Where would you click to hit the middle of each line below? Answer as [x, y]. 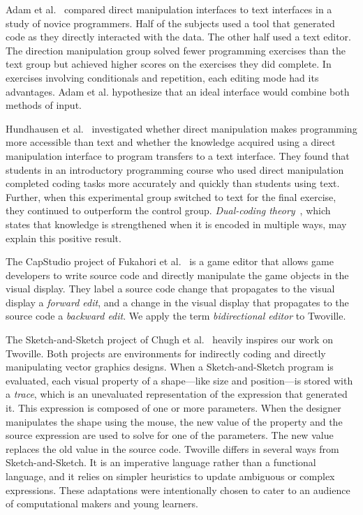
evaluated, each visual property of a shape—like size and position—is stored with [179, 380]
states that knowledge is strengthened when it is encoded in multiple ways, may [176, 224]
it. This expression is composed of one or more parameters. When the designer [173, 408]
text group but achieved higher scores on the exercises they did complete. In [169, 64]
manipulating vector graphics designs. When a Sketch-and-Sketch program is [170, 367]
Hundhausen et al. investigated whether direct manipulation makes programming [181, 128]
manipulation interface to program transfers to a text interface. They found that [178, 155]
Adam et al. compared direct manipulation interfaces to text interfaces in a [169, 9]
